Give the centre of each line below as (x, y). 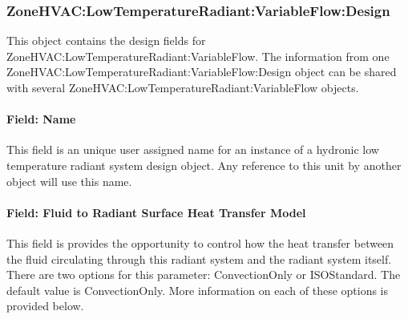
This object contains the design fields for (106, 40)
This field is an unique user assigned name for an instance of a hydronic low (193, 149)
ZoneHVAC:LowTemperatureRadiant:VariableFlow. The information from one (198, 56)
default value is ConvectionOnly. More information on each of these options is (198, 290)
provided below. (45, 306)
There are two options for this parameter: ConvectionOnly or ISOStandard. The (204, 275)
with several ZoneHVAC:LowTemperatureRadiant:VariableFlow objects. (183, 87)
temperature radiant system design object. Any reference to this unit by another (204, 165)
